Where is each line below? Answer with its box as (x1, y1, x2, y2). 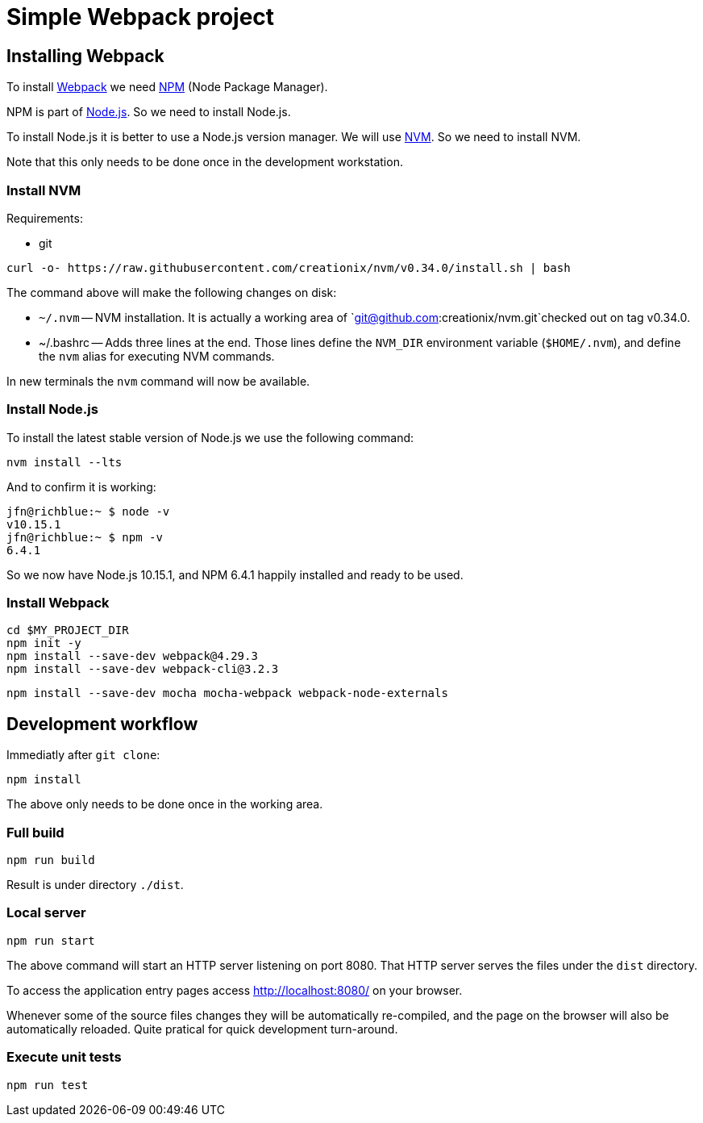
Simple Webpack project (6, 3, 275, 31)
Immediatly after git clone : (6, 748, 160, 762)
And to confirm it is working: (6, 479, 156, 494)
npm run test (6, 1078, 89, 1092)
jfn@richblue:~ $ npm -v (6, 530, 163, 544)
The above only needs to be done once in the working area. (6, 797, 323, 812)
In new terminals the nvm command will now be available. (6, 374, 310, 388)
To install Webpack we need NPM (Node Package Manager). (6, 80, 328, 94)
